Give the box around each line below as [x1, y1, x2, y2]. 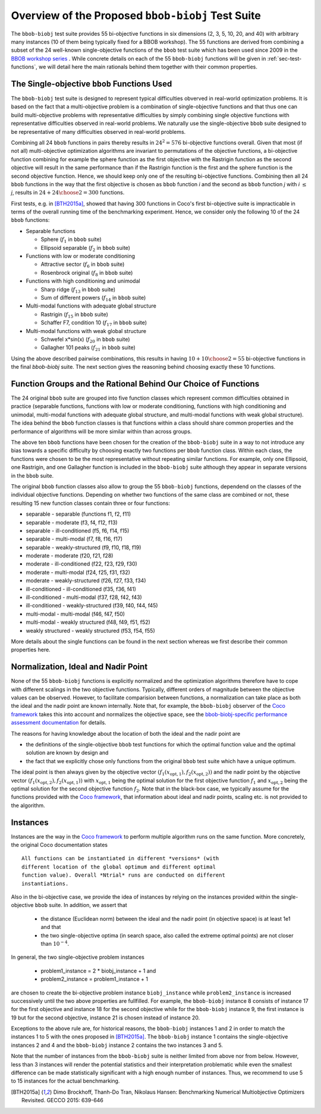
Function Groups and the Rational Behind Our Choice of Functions [11, 378, 260, 389]
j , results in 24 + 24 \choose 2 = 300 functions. [11, 189, 125, 196]
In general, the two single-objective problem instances [11, 953, 145, 961]
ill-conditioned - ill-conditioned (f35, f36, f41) [26, 585, 137, 592]
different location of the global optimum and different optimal [21, 863, 216, 870]
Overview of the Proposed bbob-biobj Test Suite [11, 9, 261, 22]
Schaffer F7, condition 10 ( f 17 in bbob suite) [40, 319, 147, 327]
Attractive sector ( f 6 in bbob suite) [40, 261, 125, 269]
